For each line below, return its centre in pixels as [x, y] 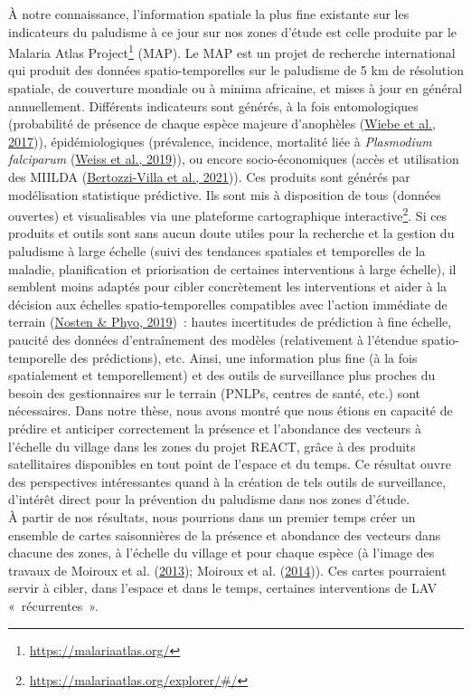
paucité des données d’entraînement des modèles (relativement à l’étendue [213, 339]
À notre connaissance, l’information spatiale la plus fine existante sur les [209, 14]
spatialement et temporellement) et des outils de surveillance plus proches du [222, 375]
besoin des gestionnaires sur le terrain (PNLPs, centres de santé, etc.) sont [215, 392]
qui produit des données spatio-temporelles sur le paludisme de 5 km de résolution [236, 70]
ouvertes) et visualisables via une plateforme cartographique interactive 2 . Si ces [228, 214]
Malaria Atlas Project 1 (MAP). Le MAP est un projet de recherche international [232, 51]
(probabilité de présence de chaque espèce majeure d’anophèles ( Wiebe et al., [222, 124]
